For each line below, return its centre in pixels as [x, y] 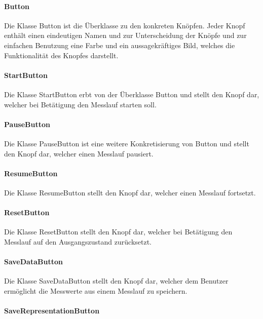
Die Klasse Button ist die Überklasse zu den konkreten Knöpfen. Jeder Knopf [125, 25]
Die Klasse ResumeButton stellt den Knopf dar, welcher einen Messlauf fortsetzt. [130, 192]
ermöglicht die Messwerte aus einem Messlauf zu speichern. [96, 290]
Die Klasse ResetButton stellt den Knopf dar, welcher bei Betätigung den [118, 232]
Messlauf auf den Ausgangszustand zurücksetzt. [78, 241]
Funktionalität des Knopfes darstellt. [61, 55]
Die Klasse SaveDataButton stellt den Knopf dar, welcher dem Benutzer [116, 281]
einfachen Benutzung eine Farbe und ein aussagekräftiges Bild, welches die [120, 45]
